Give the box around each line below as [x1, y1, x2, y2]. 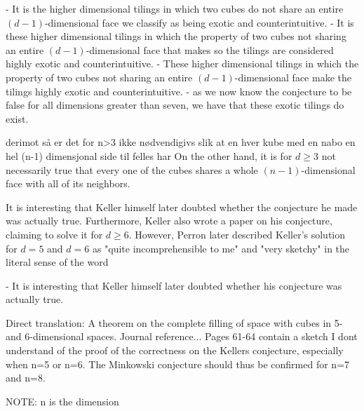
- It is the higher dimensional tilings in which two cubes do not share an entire [6, 1, 344, 15]
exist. [6, 111, 29, 126]
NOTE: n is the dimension [6, 393, 119, 408]
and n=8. [6, 370, 46, 385]
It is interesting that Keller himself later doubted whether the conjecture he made [6, 199, 358, 214]
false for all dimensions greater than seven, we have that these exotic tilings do [6, 97, 344, 112]
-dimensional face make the [234, 69, 351, 84]
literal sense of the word [6, 255, 109, 269]
